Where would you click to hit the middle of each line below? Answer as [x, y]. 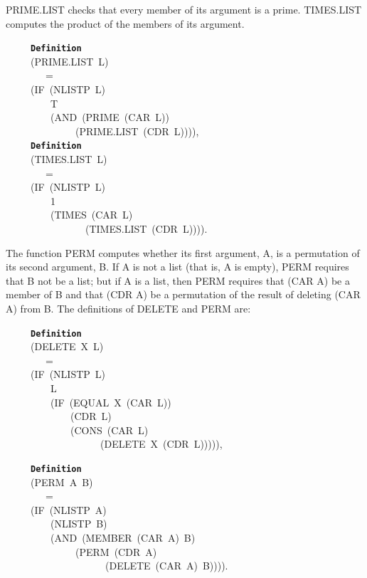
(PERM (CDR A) [116, 551]
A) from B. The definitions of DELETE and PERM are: [128, 308]
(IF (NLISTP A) [68, 509]
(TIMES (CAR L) [91, 215]
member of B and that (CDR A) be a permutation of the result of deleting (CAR [183, 294]
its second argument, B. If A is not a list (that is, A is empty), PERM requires [177, 267]
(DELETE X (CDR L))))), [161, 444]
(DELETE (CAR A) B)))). [166, 566]
